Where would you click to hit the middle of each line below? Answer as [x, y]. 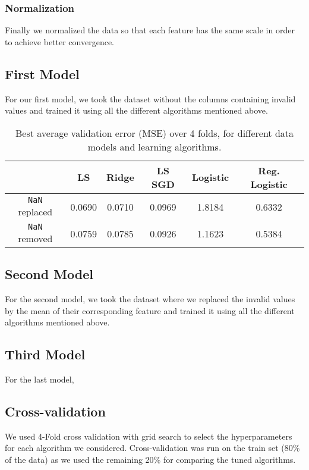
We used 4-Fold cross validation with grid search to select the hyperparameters [149, 436]
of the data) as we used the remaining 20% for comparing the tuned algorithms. [150, 459]
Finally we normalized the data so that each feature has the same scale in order [150, 30]
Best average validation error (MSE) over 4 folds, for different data [154, 133]
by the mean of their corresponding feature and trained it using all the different [150, 310]
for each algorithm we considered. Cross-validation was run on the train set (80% [152, 448]
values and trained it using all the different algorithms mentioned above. [136, 110]
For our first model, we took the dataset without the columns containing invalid [150, 98]
